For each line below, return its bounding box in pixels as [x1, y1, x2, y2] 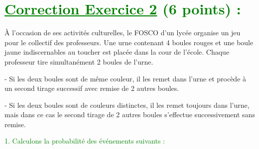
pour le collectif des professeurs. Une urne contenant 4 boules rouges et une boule [4, 37, 254, 47]
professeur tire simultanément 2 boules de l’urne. [4, 56, 153, 67]
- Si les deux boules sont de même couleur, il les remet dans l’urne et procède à [4, 73, 247, 83]
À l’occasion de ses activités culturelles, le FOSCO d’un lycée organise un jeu [4, 27, 241, 38]
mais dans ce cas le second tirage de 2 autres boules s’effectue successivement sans [4, 109, 255, 120]
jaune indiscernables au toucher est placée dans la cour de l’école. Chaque [4, 47, 230, 57]
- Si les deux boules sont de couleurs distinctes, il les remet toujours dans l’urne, [4, 99, 250, 110]
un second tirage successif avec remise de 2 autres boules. [4, 83, 179, 93]
